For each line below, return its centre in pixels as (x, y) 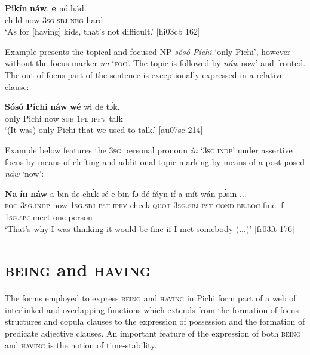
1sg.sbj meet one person (49, 216)
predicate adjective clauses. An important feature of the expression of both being (153, 333)
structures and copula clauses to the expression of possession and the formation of (155, 321)
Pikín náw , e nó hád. (46, 8)
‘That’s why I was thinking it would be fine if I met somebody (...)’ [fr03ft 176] (150, 228)
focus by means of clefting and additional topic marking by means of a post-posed (155, 161)
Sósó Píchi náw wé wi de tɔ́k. (62, 106)
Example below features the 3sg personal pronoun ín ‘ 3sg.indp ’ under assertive (149, 149)
